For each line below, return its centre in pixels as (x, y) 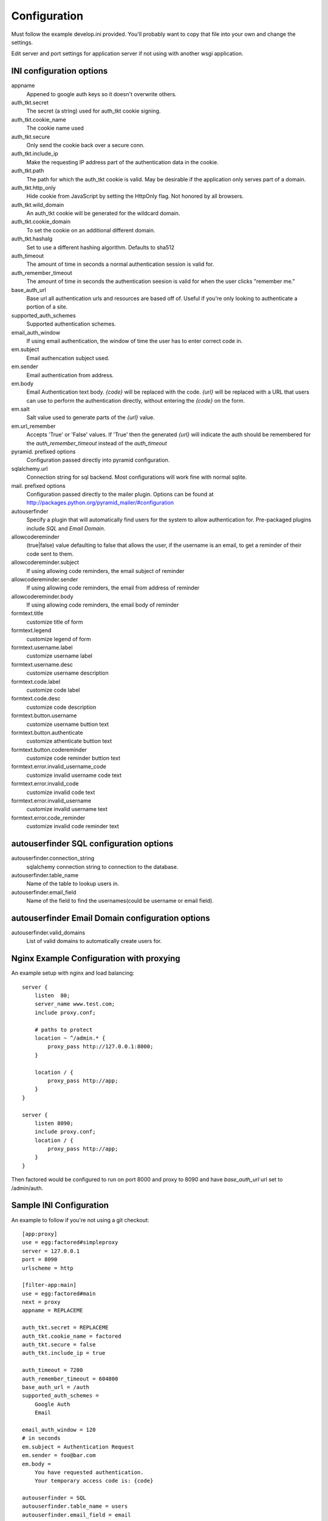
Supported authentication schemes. (71, 324)
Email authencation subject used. (68, 358)
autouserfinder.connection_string (53, 858)
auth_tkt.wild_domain (38, 204)
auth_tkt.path (28, 171)
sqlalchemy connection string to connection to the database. (102, 866)
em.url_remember (33, 426)
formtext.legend (31, 630)
